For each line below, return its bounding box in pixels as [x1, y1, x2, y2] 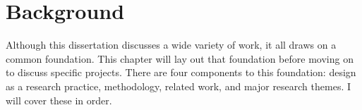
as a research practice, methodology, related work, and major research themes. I [6, 78, 351, 93]
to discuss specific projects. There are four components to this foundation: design [6, 65, 356, 80]
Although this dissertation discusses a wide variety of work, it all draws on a [6, 37, 337, 52]
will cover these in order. [6, 92, 112, 107]
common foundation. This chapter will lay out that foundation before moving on [6, 51, 354, 66]
